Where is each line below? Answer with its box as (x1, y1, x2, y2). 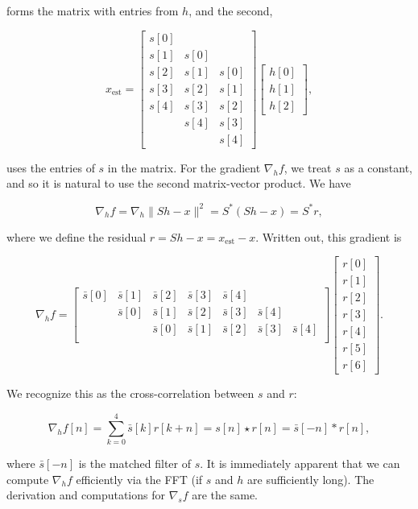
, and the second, (188, 2, 273, 19)
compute (6, 470, 49, 487)
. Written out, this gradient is (255, 228, 402, 245)
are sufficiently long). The (247, 470, 375, 487)
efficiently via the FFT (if (76, 470, 203, 487)
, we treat (283, 159, 332, 176)
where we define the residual (6, 228, 147, 245)
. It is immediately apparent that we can (200, 455, 400, 472)
